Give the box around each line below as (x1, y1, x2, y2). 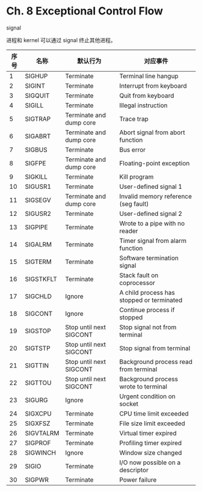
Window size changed (119, 448, 182, 457)
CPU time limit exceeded (119, 409, 189, 417)
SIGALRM (25, 240, 52, 248)
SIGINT (25, 81, 45, 90)
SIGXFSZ (25, 419, 50, 428)
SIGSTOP (25, 327, 51, 335)
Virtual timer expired (119, 429, 177, 437)
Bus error (119, 146, 146, 154)
